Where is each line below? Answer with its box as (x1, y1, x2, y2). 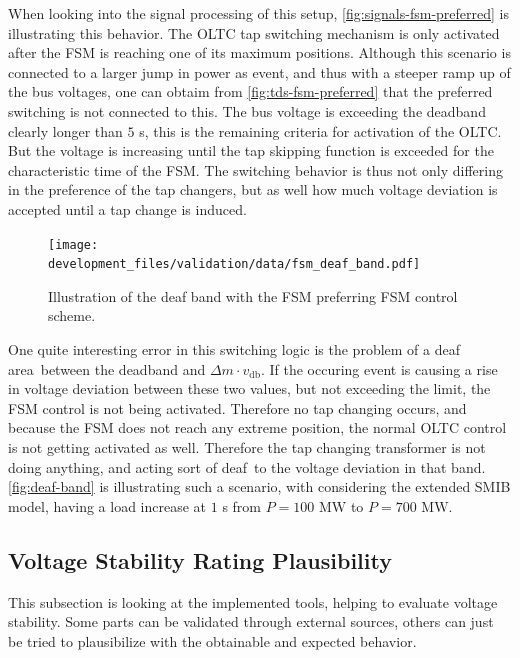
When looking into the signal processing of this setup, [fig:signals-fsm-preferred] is (8, 3, 509, 23)
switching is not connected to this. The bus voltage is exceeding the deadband (8, 100, 486, 121)
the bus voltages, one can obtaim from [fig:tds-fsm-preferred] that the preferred (8, 81, 493, 102)
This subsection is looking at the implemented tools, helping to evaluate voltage (8, 591, 498, 612)
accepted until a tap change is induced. (8, 198, 247, 219)
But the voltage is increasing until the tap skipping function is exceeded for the (8, 140, 494, 161)
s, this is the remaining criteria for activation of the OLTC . (139, 120, 502, 141)
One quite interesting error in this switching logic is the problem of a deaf (8, 339, 461, 360)
